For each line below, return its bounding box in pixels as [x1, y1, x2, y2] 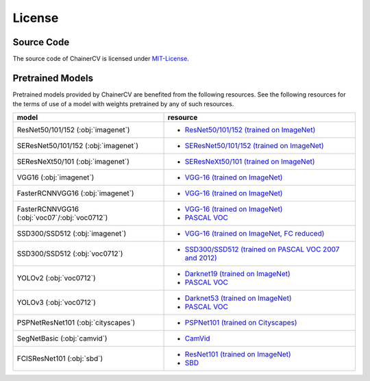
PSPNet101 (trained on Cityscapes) [184, 317, 297, 327]
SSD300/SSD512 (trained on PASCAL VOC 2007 [184, 244, 340, 254]
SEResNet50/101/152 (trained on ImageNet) [184, 140, 325, 150]
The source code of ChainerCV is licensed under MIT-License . [12, 55, 190, 63]
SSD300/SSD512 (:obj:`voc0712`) [16, 249, 123, 258]
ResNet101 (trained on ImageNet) [184, 349, 291, 359]
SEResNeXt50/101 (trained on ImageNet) [184, 156, 315, 166]
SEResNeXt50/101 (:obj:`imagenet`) [16, 156, 130, 166]
